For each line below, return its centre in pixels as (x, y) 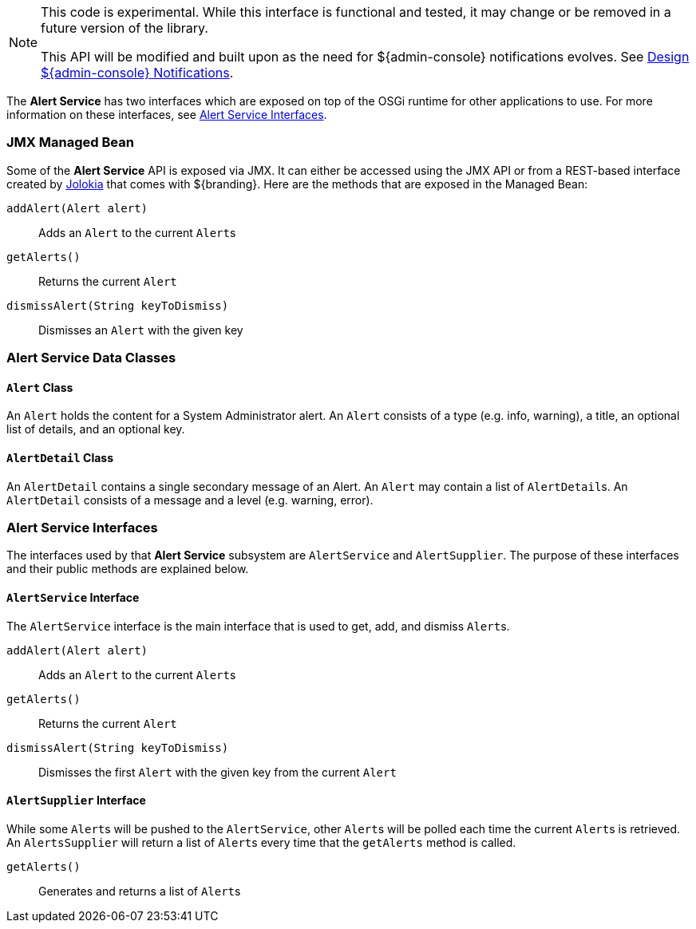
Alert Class (40, 387)
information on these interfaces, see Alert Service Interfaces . (167, 115)
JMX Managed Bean (70, 142)
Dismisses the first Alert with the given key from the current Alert (217, 772)
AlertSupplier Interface (76, 801)
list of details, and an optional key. (96, 429)
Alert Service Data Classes (91, 358)
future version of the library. (125, 28)
